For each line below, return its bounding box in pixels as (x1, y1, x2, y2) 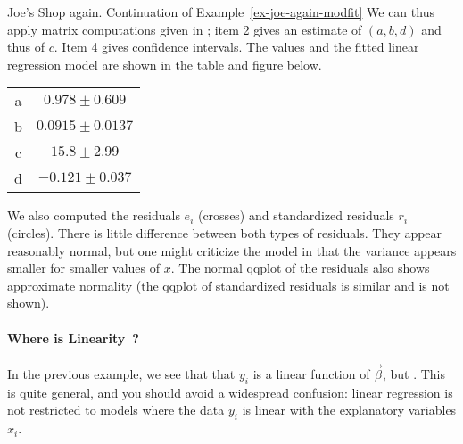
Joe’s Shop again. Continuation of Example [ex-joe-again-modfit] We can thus (7, 3, 434, 21)
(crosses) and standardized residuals (197, 206, 394, 225)
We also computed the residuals (7, 206, 180, 225)
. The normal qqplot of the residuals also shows (170, 259, 430, 277)
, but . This (382, 364, 445, 382)
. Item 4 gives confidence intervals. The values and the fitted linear (54, 37, 419, 56)
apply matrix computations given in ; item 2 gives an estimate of (7, 20, 362, 38)
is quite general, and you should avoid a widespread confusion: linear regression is (7, 382, 453, 401)
